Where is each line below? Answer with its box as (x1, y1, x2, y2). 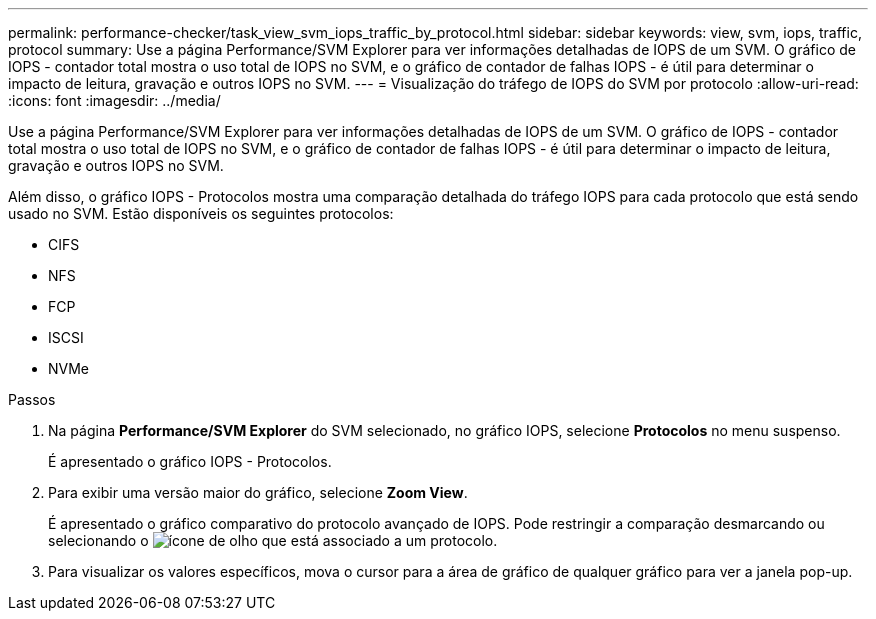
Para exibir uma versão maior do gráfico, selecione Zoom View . (48, 484, 468, 501)
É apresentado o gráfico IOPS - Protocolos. (48, 453, 332, 470)
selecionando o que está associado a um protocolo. (48, 532, 498, 549)
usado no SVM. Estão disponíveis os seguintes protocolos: (8, 205, 394, 222)
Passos (8, 391, 56, 408)
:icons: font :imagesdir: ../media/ (8, 92, 221, 109)
